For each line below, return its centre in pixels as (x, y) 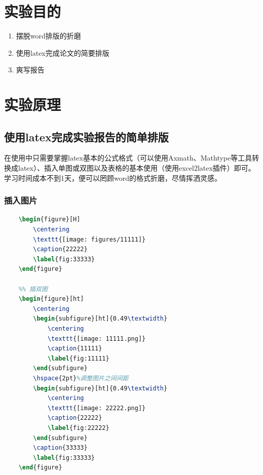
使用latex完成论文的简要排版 (63, 52)
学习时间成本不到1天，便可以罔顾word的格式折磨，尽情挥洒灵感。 (113, 177)
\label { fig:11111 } (78, 358)
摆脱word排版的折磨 (48, 36)
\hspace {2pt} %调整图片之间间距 (81, 378)
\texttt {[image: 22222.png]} (97, 408)
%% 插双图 (33, 289)
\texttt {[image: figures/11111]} (89, 239)
